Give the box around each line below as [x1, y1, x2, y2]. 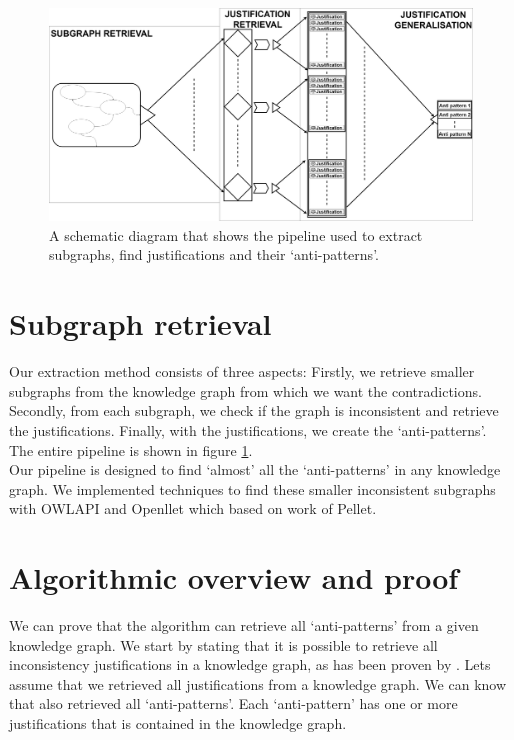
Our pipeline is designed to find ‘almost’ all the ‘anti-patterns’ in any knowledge [9, 459, 501, 480]
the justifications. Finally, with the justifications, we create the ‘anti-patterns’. [9, 419, 487, 440]
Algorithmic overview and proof [9, 557, 459, 598]
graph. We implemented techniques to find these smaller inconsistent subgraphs [9, 478, 496, 499]
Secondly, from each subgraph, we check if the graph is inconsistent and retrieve [9, 400, 499, 421]
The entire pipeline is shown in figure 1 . [9, 439, 253, 460]
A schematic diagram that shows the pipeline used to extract [49, 224, 423, 245]
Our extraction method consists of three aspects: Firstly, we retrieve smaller [9, 361, 475, 382]
